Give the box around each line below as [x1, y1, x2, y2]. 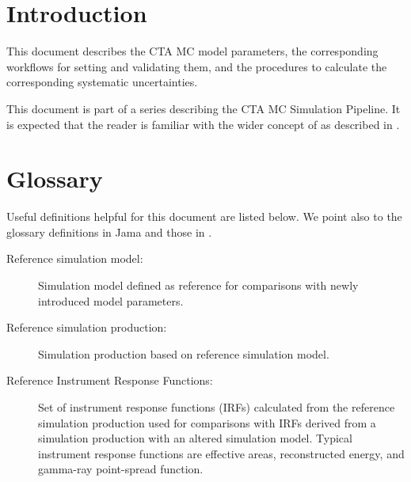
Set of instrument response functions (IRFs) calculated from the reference [38, 398, 395, 415]
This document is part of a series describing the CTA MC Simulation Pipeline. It [6, 100, 401, 116]
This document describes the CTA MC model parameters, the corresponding [6, 43, 379, 59]
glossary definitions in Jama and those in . [6, 223, 212, 240]
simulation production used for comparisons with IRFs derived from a [38, 414, 376, 431]
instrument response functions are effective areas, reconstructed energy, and [38, 445, 405, 461]
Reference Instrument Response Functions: [6, 372, 213, 389]
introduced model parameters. [38, 292, 184, 309]
